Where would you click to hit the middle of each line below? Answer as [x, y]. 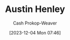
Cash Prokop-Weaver [35, 23]
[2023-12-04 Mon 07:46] [35, 32]
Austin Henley [35, 9]
